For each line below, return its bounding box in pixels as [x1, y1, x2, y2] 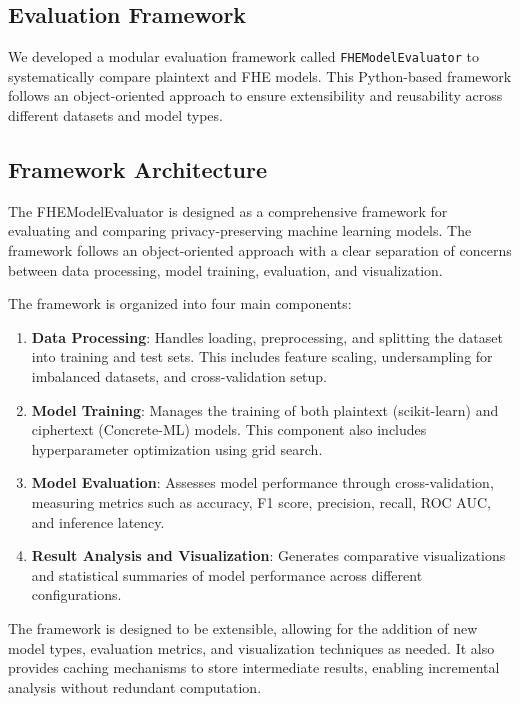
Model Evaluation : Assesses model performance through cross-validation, [31, 472, 494, 493]
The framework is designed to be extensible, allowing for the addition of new [8, 617, 478, 638]
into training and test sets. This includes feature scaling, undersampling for [31, 346, 493, 367]
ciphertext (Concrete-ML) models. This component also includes [31, 419, 427, 440]
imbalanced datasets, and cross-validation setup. [31, 366, 327, 386]
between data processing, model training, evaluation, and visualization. [8, 259, 443, 280]
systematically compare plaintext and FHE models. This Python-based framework [8, 65, 512, 86]
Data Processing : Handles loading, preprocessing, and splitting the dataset [31, 326, 503, 347]
